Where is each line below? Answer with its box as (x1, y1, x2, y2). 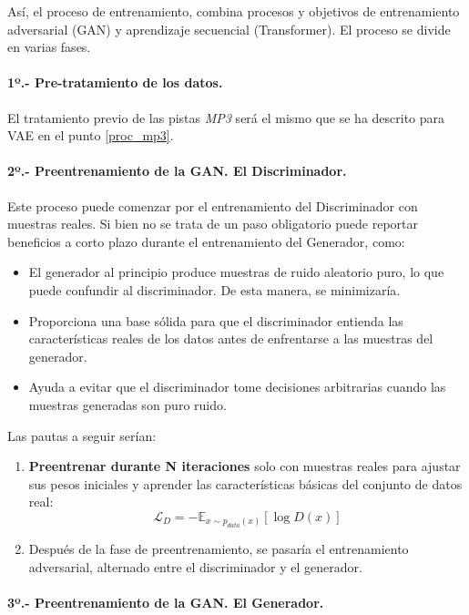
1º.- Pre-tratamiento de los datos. (7, 73, 223, 92)
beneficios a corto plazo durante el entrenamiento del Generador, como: (7, 231, 405, 251)
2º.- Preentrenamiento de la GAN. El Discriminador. (7, 161, 347, 180)
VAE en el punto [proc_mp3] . (7, 126, 174, 145)
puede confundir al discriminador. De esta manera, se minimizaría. (28, 280, 401, 299)
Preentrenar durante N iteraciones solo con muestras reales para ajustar (28, 456, 461, 476)
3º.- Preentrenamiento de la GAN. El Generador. (7, 593, 324, 612)
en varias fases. (7, 37, 91, 56)
